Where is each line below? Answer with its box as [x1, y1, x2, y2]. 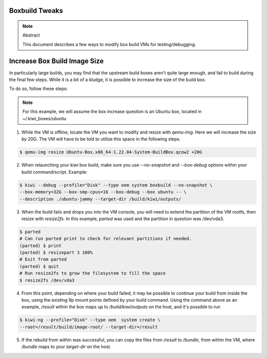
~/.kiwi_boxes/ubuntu [22, 115, 67, 121]
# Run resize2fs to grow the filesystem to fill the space [19, 270, 166, 276]
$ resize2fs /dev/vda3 [19, 277, 75, 283]
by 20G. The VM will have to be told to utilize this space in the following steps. [21, 136, 181, 142]
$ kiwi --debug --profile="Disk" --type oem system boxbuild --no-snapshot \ [19, 182, 213, 188]
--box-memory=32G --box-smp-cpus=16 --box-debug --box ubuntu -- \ [19, 189, 187, 195]
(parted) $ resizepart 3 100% [19, 250, 93, 256]
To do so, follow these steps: [9, 86, 68, 91]
